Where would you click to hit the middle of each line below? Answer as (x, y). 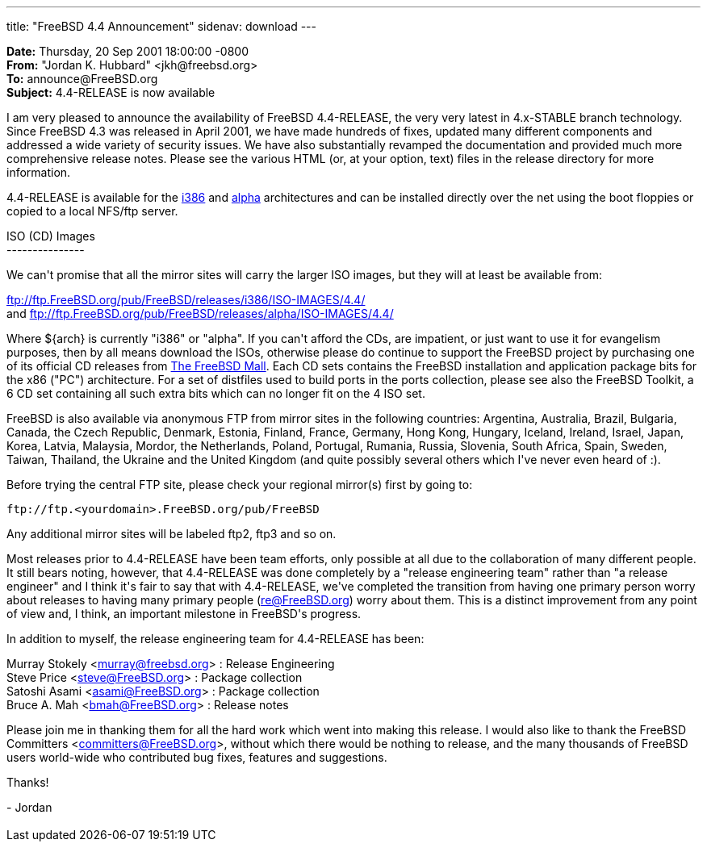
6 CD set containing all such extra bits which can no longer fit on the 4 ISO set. (216, 393)
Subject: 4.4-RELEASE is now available (111, 92)
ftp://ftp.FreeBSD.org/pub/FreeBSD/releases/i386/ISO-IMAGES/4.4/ (186, 300)
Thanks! (28, 782)
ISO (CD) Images (51, 236)
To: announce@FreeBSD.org (82, 79)
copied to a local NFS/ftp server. (92, 211)
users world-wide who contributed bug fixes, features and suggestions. (197, 757)
